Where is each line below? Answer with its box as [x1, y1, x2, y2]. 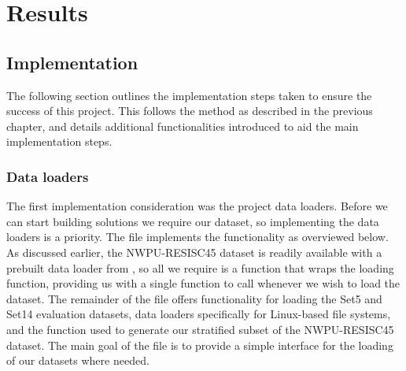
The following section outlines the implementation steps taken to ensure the [6, 87, 372, 103]
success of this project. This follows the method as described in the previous [6, 102, 373, 119]
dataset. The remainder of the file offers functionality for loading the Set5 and [6, 290, 382, 306]
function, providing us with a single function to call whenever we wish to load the [6, 275, 400, 291]
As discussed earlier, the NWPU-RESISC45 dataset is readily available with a [6, 243, 382, 260]
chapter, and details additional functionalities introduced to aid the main [6, 117, 359, 134]
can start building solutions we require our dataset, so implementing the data [6, 213, 379, 229]
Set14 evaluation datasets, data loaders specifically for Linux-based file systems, [6, 306, 391, 322]
